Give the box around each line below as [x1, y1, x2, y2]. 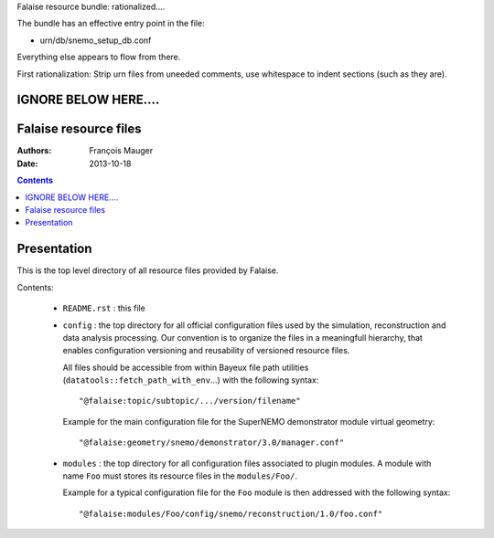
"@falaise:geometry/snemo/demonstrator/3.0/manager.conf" [79, 438, 345, 448]
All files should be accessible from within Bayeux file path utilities [62, 362, 309, 373]
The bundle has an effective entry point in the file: [16, 18, 205, 29]
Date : [16, 158, 38, 169]
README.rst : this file [62, 302, 145, 314]
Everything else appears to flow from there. [16, 51, 181, 63]
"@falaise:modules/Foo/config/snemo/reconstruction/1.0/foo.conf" [79, 508, 383, 519]
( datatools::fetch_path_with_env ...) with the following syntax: [62, 374, 319, 385]
